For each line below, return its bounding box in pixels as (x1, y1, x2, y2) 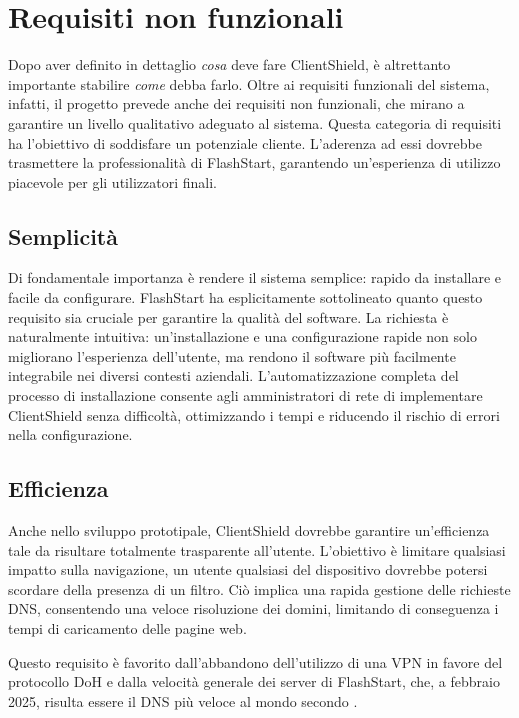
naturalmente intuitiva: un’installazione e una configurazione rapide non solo (8, 326, 477, 347)
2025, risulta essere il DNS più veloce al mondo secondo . (8, 690, 358, 711)
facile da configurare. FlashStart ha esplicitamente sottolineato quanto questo (8, 287, 483, 308)
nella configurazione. (8, 424, 133, 445)
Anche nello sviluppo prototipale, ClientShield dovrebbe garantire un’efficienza (8, 520, 490, 541)
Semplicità (8, 220, 118, 251)
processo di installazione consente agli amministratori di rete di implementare (8, 385, 483, 406)
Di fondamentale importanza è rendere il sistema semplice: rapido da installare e (8, 267, 502, 288)
